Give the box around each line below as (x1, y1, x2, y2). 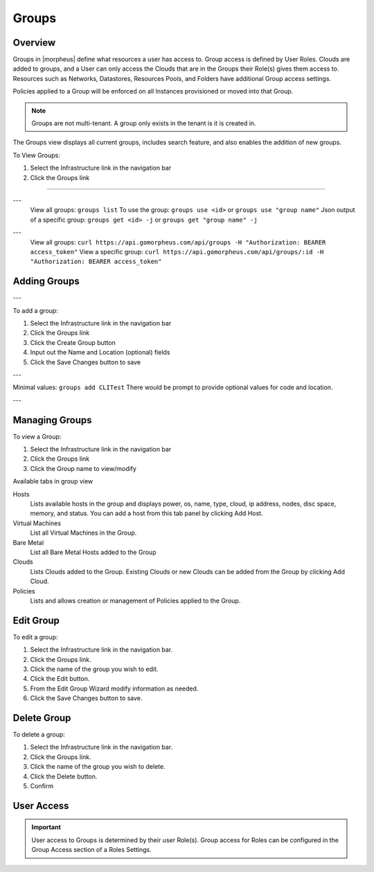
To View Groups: (12, 151, 60, 159)
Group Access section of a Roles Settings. (31, 846, 152, 854)
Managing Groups (12, 414, 93, 426)
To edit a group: (12, 632, 58, 641)
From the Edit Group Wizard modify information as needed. (30, 684, 199, 693)
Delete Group (12, 712, 71, 724)
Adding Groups (12, 276, 80, 287)
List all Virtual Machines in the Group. (30, 528, 137, 537)
